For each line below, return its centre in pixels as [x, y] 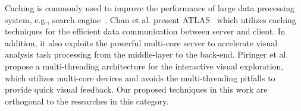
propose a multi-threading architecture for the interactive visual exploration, [144, 66]
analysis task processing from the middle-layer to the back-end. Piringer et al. [147, 54]
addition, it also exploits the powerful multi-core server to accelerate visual [141, 42]
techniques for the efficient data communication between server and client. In [145, 31]
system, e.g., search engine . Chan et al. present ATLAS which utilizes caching [150, 19]
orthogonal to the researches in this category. [87, 101]
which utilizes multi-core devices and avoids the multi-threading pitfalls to [140, 77]
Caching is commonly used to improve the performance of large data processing [150, 8]
